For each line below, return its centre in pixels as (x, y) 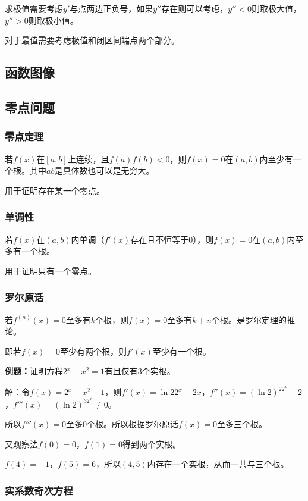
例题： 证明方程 (34, 371)
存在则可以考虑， (195, 8)
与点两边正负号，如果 (111, 8)
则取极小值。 (53, 20)
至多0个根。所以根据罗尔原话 (122, 424)
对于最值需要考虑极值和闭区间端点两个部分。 (92, 40)
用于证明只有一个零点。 (51, 270)
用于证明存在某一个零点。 (55, 190)
